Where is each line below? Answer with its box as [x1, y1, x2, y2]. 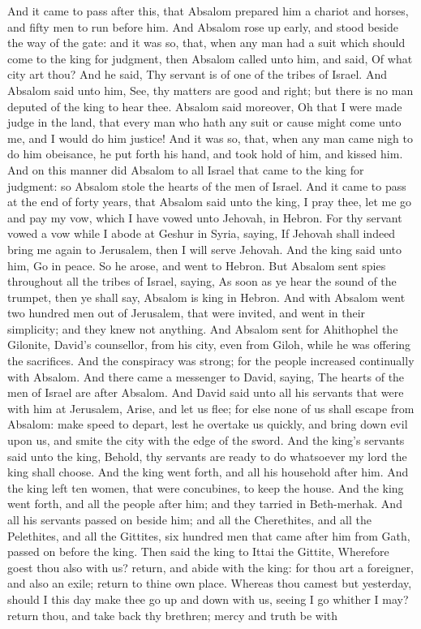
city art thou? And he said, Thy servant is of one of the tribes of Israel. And [7, 66, 387, 83]
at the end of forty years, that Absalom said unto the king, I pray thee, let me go [7, 193, 412, 210]
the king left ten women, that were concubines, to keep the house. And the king [7, 479, 404, 496]
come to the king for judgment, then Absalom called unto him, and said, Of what [7, 50, 413, 67]
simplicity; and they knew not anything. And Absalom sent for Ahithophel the [7, 320, 398, 337]
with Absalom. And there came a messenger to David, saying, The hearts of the [7, 368, 405, 385]
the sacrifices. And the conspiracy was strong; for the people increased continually [7, 352, 415, 369]
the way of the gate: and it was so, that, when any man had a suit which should [7, 34, 406, 51]
